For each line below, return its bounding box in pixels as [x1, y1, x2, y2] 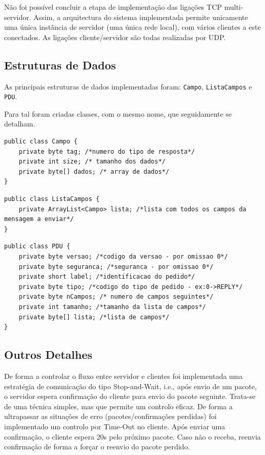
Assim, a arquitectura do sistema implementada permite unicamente [33, 11, 248, 22]
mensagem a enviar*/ [4, 215, 74, 223]
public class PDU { [4, 243, 70, 250]
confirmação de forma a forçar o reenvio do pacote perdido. [4, 441, 190, 452]
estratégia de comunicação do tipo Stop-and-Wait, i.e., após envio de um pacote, [4, 380, 257, 391]
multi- [224, 2, 243, 12]
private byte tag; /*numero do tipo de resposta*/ [18, 148, 195, 155]
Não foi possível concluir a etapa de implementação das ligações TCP [4, 2, 222, 12]
